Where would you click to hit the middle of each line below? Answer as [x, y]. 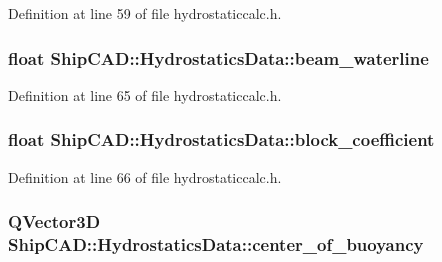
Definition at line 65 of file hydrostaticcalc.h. [145, 94]
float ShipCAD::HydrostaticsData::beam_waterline [218, 57]
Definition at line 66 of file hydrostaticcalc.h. [145, 176]
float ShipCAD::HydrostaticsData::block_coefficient [221, 139]
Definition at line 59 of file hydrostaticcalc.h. [145, 13]
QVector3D [54, 221]
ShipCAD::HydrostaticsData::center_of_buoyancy [216, 244]
